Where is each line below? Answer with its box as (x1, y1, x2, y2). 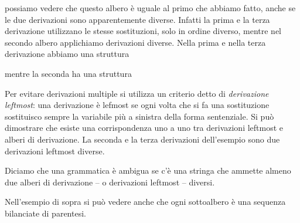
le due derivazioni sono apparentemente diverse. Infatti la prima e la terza (5, 13, 270, 25)
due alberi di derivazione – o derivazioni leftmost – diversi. (5, 175, 215, 188)
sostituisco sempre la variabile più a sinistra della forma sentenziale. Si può (5, 110, 274, 122)
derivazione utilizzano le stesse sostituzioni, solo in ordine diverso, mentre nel (5, 25, 281, 37)
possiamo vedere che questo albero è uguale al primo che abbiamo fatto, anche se (5, 2, 296, 13)
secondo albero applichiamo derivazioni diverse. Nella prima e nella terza (5, 36, 266, 48)
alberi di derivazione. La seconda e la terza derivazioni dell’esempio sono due (5, 133, 280, 145)
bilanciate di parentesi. (5, 207, 86, 219)
